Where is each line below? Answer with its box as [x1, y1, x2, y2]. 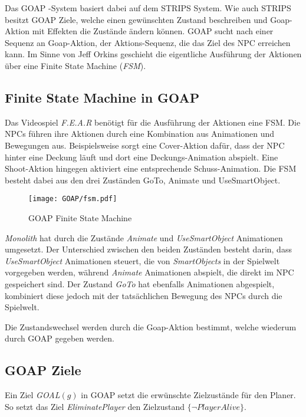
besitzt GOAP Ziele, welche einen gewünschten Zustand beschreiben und [5, 13, 268, 25]
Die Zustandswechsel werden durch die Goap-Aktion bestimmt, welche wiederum [5, 320, 297, 333]
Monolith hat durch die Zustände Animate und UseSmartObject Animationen [5, 231, 283, 244]
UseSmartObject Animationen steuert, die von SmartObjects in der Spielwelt [5, 254, 280, 267]
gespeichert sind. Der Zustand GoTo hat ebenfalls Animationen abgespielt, [5, 277, 275, 290]
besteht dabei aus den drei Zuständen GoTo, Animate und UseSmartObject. [5, 173, 281, 186]
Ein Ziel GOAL [5, 389, 60, 401]
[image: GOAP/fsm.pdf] [28, 195, 117, 203]
